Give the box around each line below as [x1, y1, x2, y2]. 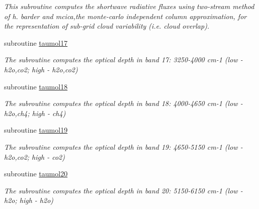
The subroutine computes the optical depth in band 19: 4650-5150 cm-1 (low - [4, 141, 243, 152]
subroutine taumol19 [4, 125, 68, 135]
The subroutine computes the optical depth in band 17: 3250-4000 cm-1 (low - [4, 54, 243, 65]
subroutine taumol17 [4, 37, 68, 48]
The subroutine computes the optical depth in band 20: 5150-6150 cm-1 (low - [4, 185, 243, 195]
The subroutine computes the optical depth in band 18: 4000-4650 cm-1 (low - [4, 98, 243, 109]
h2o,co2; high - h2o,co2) [4, 64, 78, 74]
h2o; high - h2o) [4, 195, 54, 205]
